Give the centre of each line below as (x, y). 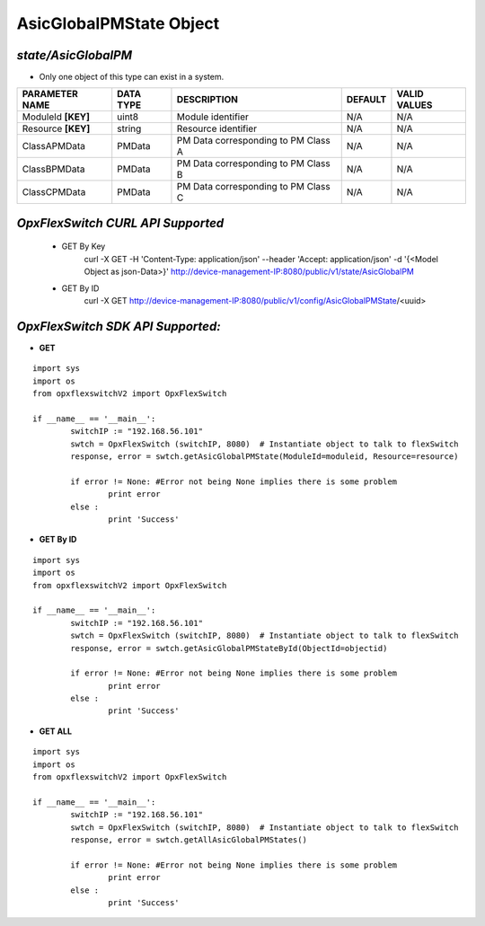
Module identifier (212, 117)
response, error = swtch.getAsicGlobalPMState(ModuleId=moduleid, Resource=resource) (265, 457)
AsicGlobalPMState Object (118, 23)
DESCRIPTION (207, 100)
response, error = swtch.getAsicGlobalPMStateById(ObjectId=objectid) (229, 648)
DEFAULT (366, 100)
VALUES (414, 105)
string (129, 128)
